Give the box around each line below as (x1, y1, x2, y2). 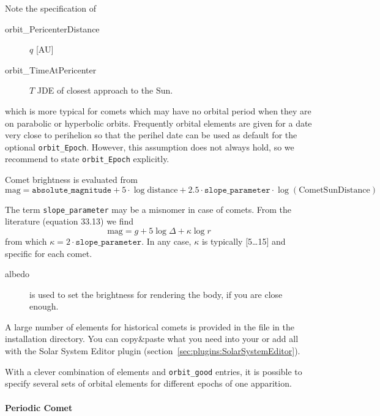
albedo (5, 267, 30, 280)
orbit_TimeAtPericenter (5, 63, 97, 76)
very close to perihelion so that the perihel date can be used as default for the (5, 128, 297, 141)
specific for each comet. (5, 247, 92, 259)
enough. (29, 300, 59, 313)
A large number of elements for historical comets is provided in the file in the (5, 320, 294, 333)
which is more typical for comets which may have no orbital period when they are (5, 104, 311, 117)
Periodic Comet (5, 401, 73, 414)
